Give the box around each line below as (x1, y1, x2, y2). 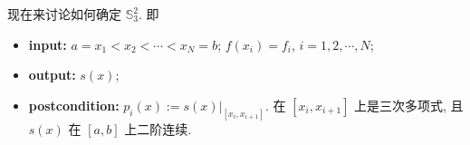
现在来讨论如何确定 (7, 5, 121, 23)
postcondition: (28, 95, 120, 114)
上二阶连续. (124, 119, 192, 138)
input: (28, 34, 67, 53)
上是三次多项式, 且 (354, 95, 464, 114)
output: (28, 65, 76, 84)
